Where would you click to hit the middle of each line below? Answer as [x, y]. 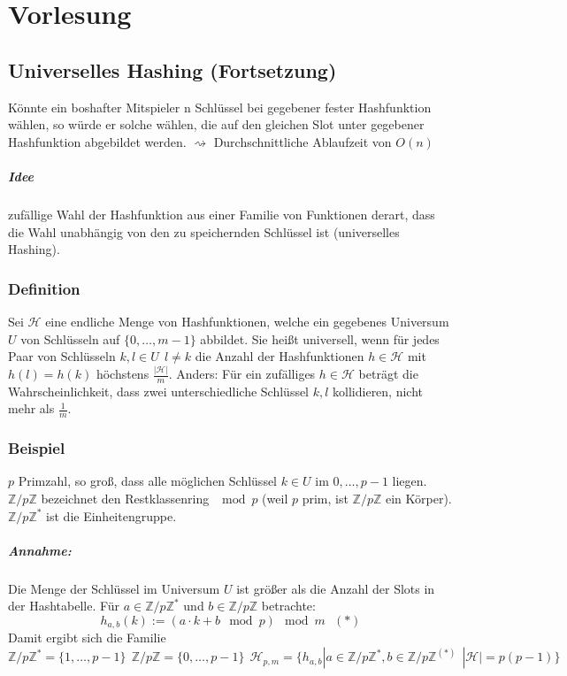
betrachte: [288, 606]
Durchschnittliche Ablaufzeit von [303, 141]
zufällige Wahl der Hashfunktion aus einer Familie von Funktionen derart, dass [222, 214]
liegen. [410, 481]
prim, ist [325, 499]
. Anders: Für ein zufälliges [242, 374]
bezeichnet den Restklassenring [125, 499]
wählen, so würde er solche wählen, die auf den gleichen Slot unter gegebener [216, 124]
